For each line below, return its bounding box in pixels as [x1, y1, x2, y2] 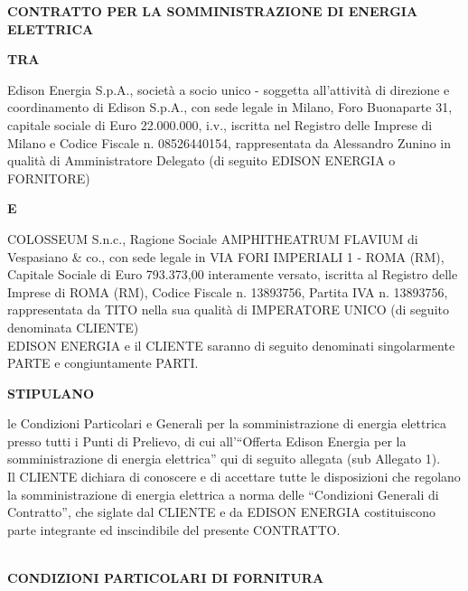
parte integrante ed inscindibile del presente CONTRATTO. [7, 520, 341, 539]
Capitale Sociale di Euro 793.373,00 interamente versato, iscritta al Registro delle [7, 265, 458, 284]
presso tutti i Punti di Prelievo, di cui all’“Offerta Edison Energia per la [7, 431, 407, 450]
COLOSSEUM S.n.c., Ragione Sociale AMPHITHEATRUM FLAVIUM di [7, 229, 418, 248]
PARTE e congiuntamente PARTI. [7, 353, 199, 372]
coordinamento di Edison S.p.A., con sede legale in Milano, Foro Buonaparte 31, [7, 98, 453, 117]
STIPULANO [7, 383, 95, 402]
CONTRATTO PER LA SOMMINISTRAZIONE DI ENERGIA [7, 2, 418, 20]
